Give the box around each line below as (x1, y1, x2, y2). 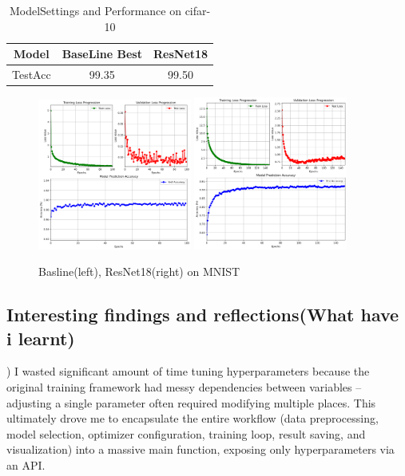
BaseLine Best (62, 45, 142, 62)
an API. (6, 456, 46, 473)
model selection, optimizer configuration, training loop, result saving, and (6, 425, 366, 442)
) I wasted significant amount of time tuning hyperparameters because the (6, 363, 370, 380)
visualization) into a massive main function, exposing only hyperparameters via (6, 441, 395, 458)
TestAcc (12, 66, 51, 83)
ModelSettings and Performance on (9, 2, 181, 18)
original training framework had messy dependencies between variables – (6, 378, 362, 395)
